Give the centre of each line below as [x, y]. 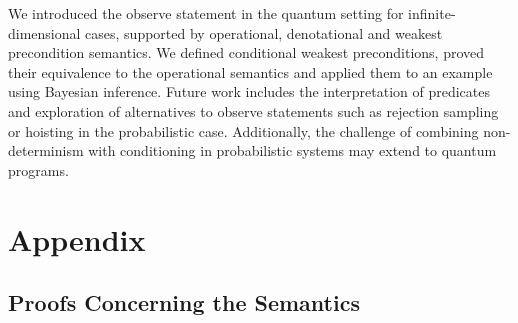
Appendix [77, 238]
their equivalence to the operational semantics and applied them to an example [250, 71]
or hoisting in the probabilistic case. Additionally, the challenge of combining [243, 130]
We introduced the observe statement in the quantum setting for [206, 13]
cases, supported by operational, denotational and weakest [264, 32]
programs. [38, 169]
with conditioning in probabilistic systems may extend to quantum [292, 150]
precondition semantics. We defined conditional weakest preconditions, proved [246, 52]
